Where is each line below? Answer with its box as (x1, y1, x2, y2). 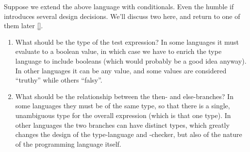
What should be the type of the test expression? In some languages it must (15, 36, 239, 47)
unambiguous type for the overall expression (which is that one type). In (15, 110, 231, 120)
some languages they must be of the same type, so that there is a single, (15, 101, 230, 111)
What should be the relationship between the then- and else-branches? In (15, 91, 233, 101)
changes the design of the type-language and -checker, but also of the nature (15, 129, 242, 139)
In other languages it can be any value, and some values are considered (15, 65, 227, 75)
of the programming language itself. (15, 138, 121, 149)
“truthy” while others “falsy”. (15, 75, 102, 85)
